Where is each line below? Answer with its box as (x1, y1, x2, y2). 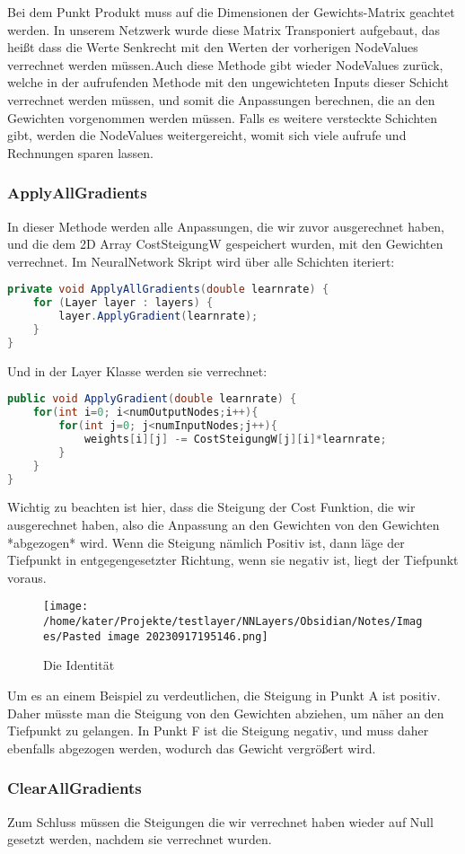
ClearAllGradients (7, 777, 142, 799)
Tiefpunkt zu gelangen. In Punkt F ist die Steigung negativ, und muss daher (7, 721, 429, 740)
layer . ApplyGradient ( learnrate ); (58, 310, 259, 323)
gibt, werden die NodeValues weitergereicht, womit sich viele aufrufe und (7, 126, 407, 145)
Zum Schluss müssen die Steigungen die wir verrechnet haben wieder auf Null (7, 812, 434, 831)
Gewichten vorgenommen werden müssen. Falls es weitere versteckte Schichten (7, 108, 438, 127)
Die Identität (43, 656, 115, 674)
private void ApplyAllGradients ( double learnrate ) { (7, 283, 329, 296)
